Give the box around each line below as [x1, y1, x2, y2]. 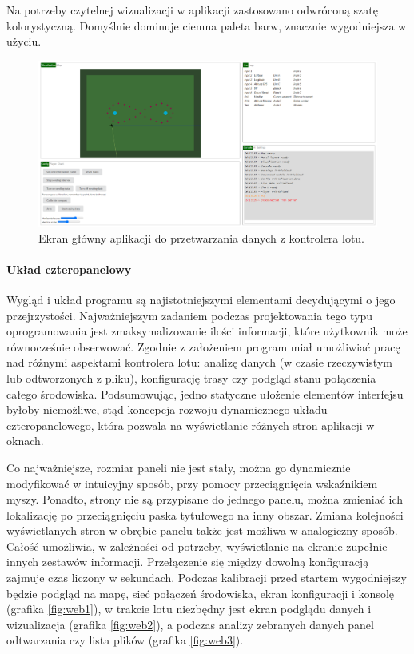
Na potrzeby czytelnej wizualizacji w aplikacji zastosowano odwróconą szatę [6, 2, 378, 18]
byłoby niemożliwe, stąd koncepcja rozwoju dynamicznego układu [6, 401, 328, 418]
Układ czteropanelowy [6, 260, 132, 277]
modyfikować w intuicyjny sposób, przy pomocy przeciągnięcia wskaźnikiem [6, 475, 378, 492]
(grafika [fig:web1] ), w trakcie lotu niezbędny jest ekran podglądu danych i [6, 600, 372, 617]
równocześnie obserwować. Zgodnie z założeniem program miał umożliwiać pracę [6, 338, 400, 355]
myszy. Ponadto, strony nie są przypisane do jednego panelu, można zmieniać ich [6, 491, 404, 508]
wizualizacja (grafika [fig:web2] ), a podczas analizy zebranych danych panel [6, 616, 374, 632]
